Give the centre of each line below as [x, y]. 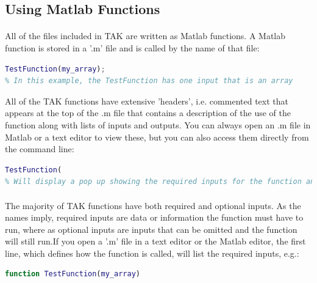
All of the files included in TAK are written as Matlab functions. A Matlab [145, 36]
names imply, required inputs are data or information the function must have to [154, 217]
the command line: [40, 149]
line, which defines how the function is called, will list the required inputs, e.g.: [152, 253]
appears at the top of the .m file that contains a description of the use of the [148, 113]
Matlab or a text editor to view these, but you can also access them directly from [157, 137]
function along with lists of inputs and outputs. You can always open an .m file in [158, 124]
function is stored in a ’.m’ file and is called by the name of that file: [132, 47]
